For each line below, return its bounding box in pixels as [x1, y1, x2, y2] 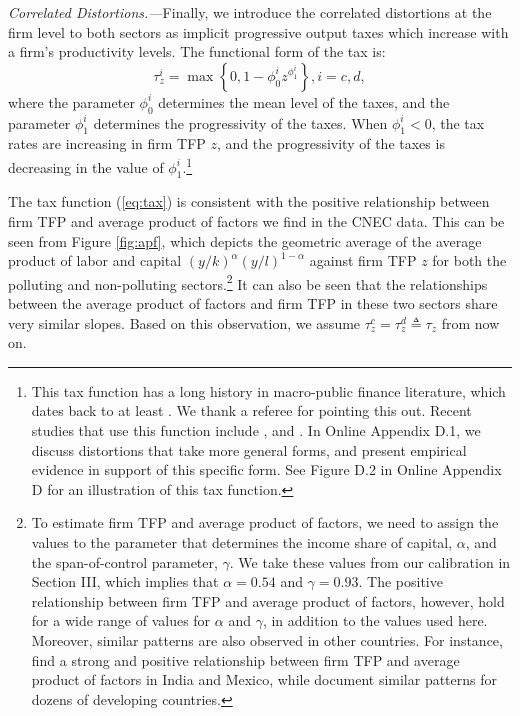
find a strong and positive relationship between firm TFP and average [31, 649, 460, 670]
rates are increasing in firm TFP [8, 133, 206, 154]
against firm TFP [309, 250, 417, 271]
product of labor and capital [8, 250, 182, 271]
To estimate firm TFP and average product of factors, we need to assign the [31, 512, 499, 533]
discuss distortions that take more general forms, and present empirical [31, 439, 467, 460]
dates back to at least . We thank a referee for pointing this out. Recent [31, 400, 472, 421]
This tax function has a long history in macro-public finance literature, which [31, 380, 506, 401]
